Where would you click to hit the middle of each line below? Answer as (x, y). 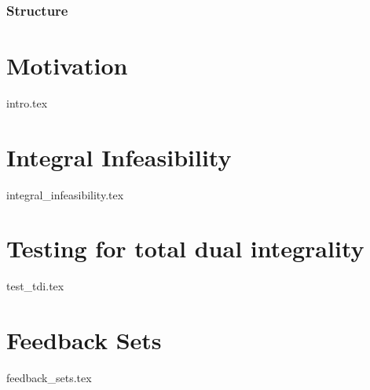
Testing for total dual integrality (185, 248)
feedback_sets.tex (49, 378)
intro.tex (27, 102)
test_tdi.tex (35, 286)
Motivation (67, 66)
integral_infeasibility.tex (65, 194)
